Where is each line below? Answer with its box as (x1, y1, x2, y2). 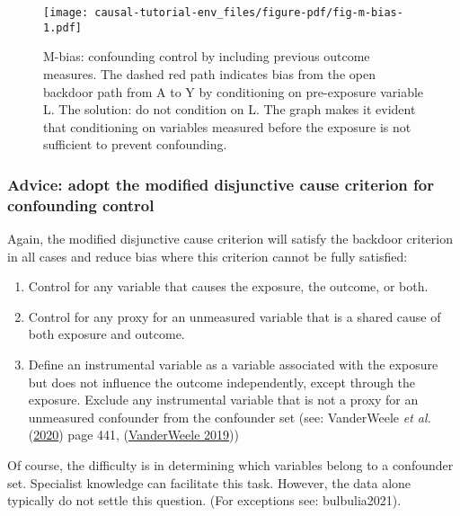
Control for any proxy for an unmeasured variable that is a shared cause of (28, 307, 441, 325)
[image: (43, 6, 89, 19)
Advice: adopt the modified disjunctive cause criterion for (7, 173, 434, 195)
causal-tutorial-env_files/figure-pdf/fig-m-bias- (94, 6, 403, 19)
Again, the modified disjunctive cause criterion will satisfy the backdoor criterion (7, 229, 453, 248)
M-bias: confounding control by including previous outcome (43, 47, 370, 66)
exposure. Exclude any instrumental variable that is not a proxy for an (28, 390, 419, 409)
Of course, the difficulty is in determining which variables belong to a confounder (7, 455, 454, 474)
